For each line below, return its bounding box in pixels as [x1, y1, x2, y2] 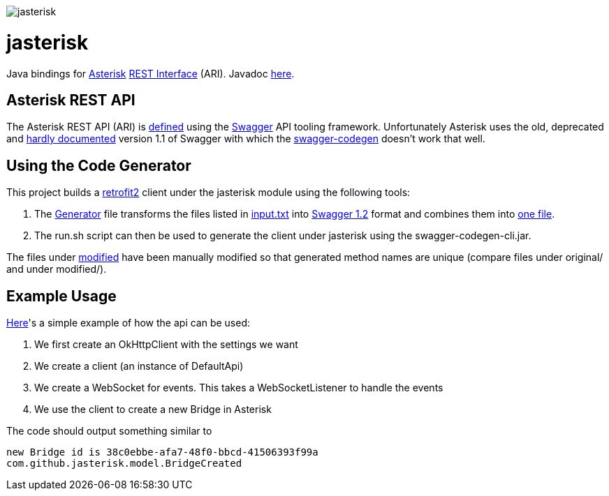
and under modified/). [6, 263, 107, 276]
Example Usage [6, 287, 117, 305]
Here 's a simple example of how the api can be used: [6, 317, 251, 329]
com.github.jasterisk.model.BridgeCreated [6, 458, 242, 469]
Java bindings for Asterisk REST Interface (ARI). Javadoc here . [6, 67, 295, 80]
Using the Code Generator [6, 156, 191, 174]
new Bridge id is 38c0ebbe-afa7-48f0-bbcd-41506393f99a [6, 446, 318, 458]
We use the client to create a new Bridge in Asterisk [34, 403, 272, 416]
